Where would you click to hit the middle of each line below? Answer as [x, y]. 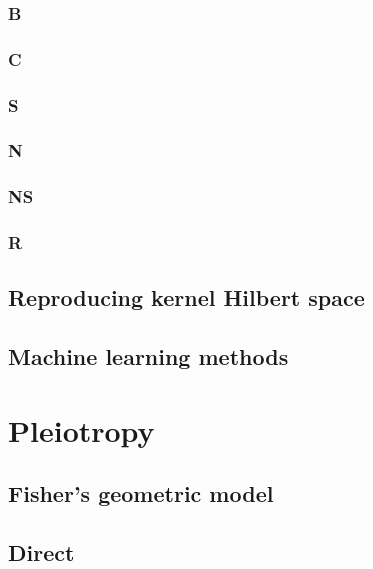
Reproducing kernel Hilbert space [186, 297]
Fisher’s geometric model [141, 493]
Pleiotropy [81, 429]
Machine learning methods [148, 356]
